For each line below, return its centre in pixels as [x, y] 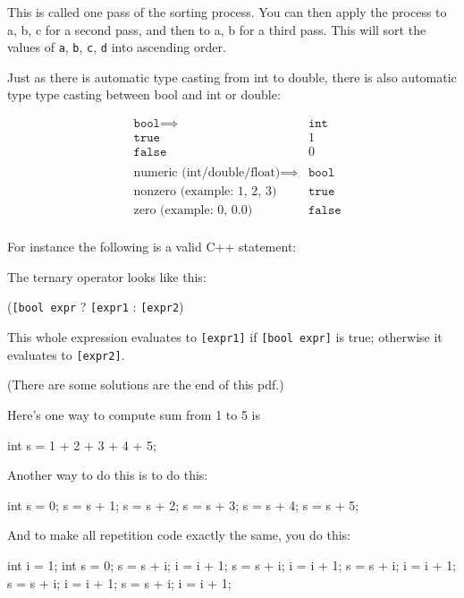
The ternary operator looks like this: [107, 276]
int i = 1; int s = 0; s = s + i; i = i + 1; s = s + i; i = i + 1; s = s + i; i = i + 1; [232, 565]
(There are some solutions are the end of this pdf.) [146, 384]
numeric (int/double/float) [207, 173]
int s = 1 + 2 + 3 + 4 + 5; [82, 444]
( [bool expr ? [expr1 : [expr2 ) [96, 307]
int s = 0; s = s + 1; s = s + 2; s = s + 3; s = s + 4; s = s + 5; [183, 504]
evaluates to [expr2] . [66, 354]
